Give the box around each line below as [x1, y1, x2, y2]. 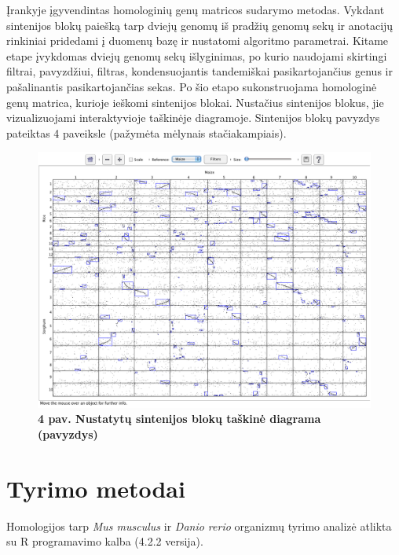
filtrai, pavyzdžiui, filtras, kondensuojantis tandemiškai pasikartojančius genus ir [6, 63, 393, 79]
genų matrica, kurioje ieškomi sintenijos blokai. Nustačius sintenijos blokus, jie [6, 94, 384, 110]
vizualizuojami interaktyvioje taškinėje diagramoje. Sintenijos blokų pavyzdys [6, 109, 380, 126]
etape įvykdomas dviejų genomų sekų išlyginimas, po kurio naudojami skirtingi [6, 47, 387, 64]
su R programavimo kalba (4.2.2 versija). [6, 533, 203, 549]
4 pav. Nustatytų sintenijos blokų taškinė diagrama [38, 410, 321, 427]
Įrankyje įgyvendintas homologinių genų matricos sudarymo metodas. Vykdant [6, 2, 385, 17]
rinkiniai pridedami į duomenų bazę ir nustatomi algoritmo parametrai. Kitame [6, 32, 389, 49]
